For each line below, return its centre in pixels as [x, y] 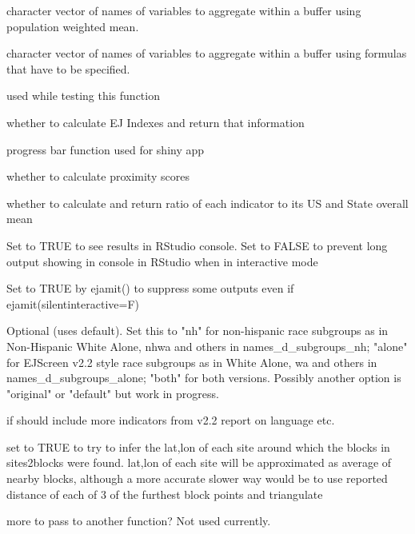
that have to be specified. [68, 68]
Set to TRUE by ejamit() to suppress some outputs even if [150, 288]
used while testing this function [83, 96]
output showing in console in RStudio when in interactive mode [162, 261]
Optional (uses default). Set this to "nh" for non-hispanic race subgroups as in [198, 331]
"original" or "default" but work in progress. [113, 393]
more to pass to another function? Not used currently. [139, 521]
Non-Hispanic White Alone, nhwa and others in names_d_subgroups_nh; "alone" [207, 346]
